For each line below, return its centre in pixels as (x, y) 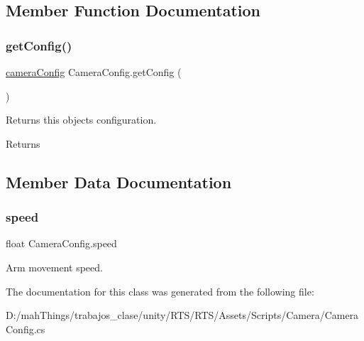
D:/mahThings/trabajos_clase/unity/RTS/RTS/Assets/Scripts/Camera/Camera (182, 315)
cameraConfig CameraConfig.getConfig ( (94, 72)
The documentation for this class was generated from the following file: (160, 291)
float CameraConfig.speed (61, 243)
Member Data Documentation (119, 182)
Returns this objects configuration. (81, 120)
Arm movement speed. (54, 267)
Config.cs (26, 329)
